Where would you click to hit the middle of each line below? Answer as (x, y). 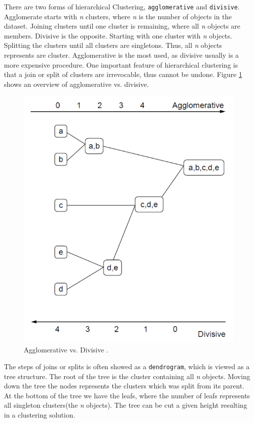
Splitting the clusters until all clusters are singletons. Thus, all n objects (113, 45)
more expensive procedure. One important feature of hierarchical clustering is (121, 64)
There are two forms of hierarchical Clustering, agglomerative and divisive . (122, 6)
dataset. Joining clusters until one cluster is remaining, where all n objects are (122, 26)
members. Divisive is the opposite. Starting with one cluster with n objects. (118, 35)
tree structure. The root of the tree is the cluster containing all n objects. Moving (127, 376)
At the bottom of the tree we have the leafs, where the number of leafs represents (127, 395)
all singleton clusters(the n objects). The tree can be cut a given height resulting (126, 405)
